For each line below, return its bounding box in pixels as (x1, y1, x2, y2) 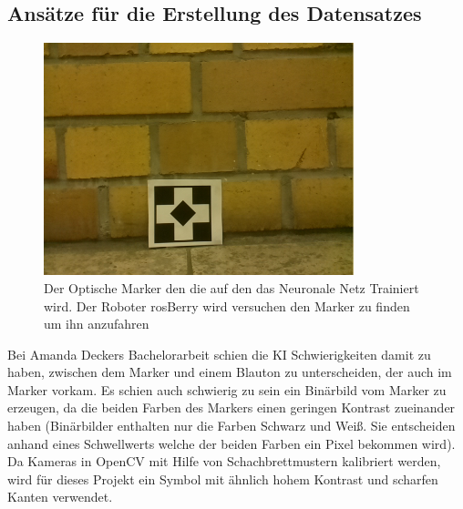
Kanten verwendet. (7, 487, 113, 506)
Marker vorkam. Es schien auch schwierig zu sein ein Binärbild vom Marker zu (7, 380, 447, 399)
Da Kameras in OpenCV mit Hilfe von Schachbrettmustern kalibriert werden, (7, 452, 441, 471)
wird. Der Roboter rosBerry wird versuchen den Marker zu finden (44, 296, 410, 315)
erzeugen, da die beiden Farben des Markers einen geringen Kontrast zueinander (7, 398, 456, 417)
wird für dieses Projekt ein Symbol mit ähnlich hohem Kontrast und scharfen (7, 469, 438, 488)
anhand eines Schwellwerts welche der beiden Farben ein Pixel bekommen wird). (7, 433, 456, 453)
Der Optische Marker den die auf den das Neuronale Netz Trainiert (44, 278, 419, 297)
